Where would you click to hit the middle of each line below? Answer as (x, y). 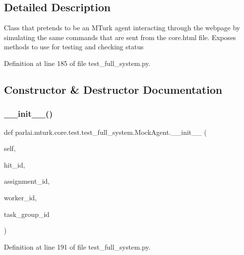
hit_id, (15, 164)
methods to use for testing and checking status (74, 47)
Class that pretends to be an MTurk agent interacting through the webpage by (122, 28)
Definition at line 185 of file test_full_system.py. (77, 63)
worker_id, (20, 197)
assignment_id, (27, 181)
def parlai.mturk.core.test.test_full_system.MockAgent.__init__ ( (105, 132)
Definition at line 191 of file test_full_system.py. (77, 246)
